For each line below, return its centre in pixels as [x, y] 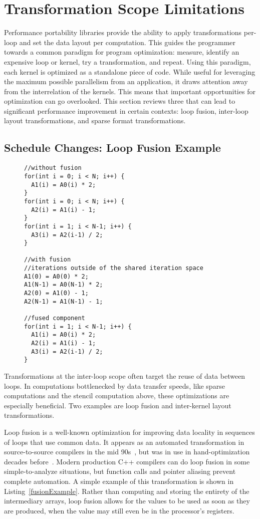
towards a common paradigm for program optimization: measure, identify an [122, 52]
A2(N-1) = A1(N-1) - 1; [64, 301]
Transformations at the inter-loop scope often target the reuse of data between [125, 376]
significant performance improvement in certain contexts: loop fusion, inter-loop [126, 110]
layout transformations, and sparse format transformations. [95, 120]
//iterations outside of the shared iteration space [114, 268]
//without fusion [53, 168]
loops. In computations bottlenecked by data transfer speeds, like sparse [114, 385]
